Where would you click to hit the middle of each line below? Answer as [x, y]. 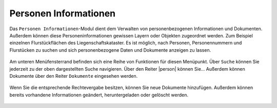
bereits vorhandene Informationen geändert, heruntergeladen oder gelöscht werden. [99, 95]
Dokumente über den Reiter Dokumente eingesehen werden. [74, 76]
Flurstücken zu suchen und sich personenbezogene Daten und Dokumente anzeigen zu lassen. [110, 50]
